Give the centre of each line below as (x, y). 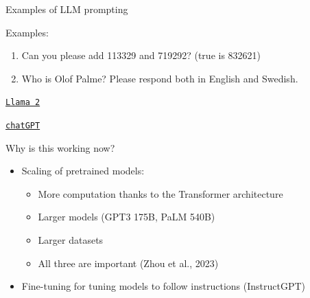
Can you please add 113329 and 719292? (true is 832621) (141, 55)
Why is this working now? (60, 147)
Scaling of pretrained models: (83, 171)
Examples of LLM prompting (67, 9)
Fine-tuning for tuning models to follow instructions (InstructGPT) (163, 286)
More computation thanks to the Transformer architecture (160, 193)
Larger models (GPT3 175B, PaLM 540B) (127, 217)
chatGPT (23, 126)
